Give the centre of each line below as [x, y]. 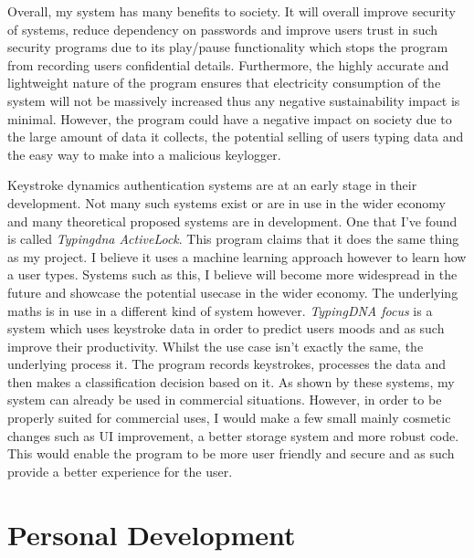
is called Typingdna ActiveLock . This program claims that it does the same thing [233, 239]
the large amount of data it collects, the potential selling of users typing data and [236, 137]
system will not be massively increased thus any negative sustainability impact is [234, 100]
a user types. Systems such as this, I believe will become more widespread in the [232, 274]
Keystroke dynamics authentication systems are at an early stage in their [212, 185]
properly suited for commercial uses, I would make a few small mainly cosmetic [229, 418]
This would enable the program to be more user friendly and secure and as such [231, 453]
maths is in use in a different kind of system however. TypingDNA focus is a [220, 310]
